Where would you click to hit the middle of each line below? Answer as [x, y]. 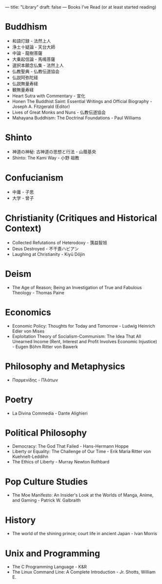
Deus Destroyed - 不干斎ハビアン [45, 249]
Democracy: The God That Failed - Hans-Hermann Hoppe [70, 446]
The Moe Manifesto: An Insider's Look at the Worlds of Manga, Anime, [83, 495]
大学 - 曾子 [23, 198]
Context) [23, 229]
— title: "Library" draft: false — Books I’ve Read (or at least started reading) [81, 7]
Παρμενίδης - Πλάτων [35, 380]
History [20, 520]
